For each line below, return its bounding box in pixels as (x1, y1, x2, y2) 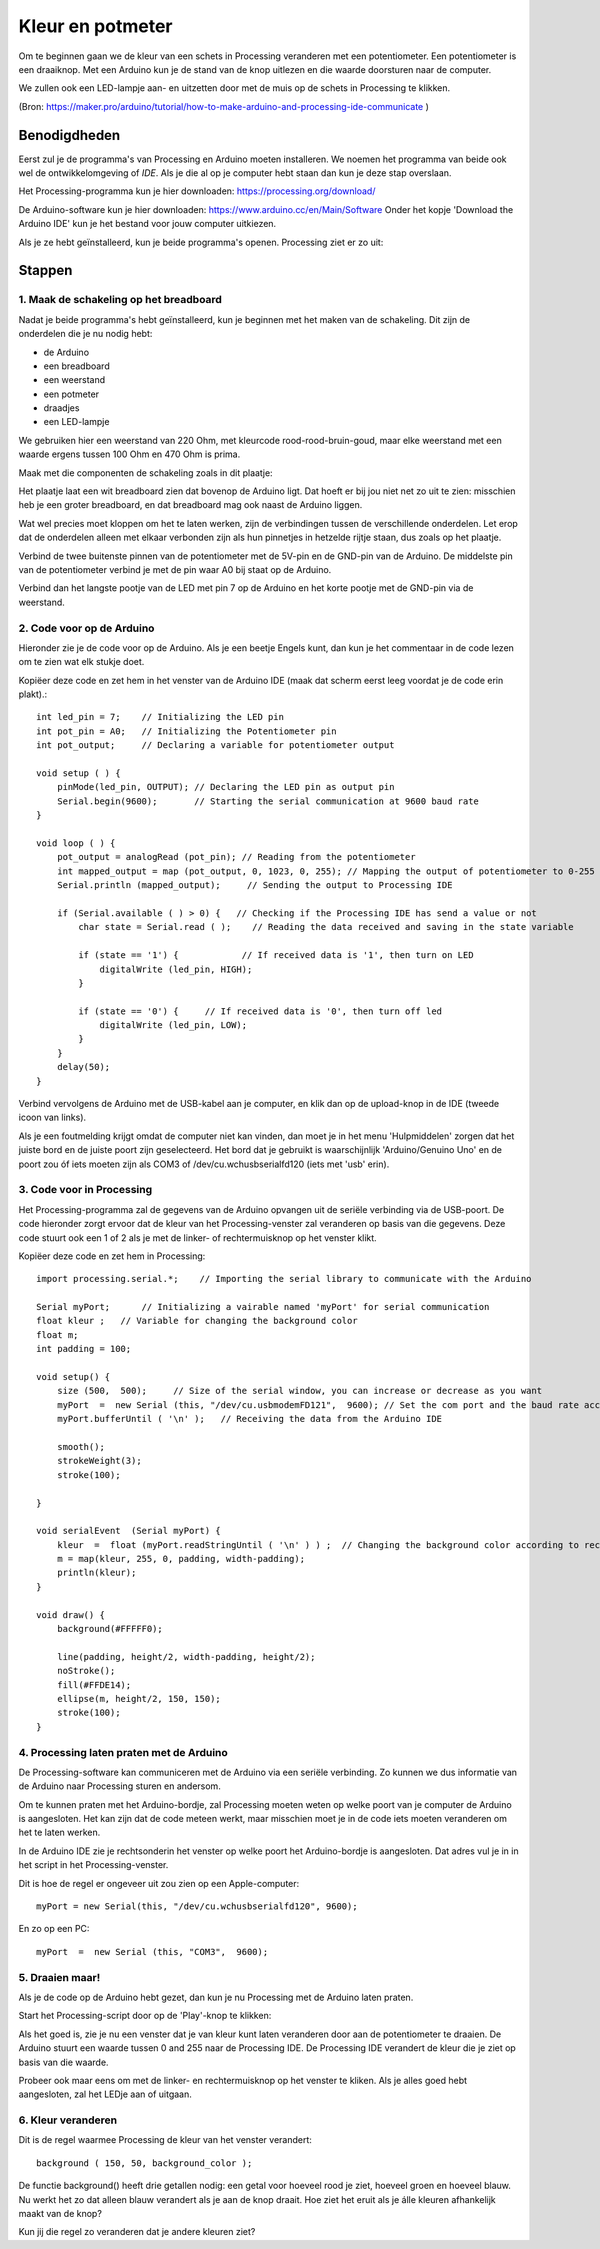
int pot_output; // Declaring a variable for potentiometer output (36, 740, 395, 751)
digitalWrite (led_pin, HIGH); (99, 963, 253, 975)
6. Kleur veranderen (18, 2113, 118, 2127)
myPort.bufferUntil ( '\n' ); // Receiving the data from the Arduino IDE (56, 1413, 443, 1425)
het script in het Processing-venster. (18, 1859, 169, 1871)
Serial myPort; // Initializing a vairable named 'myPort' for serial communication (36, 1301, 490, 1313)
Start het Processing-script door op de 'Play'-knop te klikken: (18, 2010, 272, 2022)
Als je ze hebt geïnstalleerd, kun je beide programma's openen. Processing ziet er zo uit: (18, 236, 384, 248)
